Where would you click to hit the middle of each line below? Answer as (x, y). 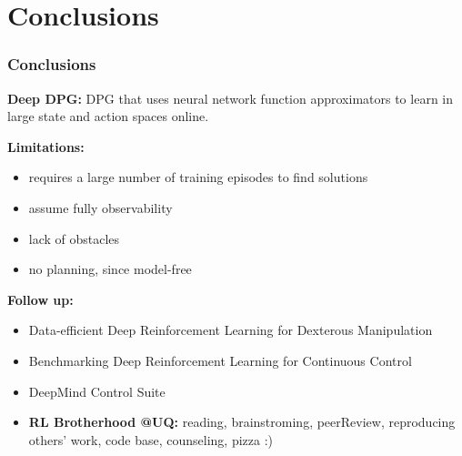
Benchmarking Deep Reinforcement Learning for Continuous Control (220, 360)
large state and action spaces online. (108, 116)
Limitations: (46, 146)
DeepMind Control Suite (97, 391)
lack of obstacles (74, 238)
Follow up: (40, 299)
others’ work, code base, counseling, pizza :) (151, 439)
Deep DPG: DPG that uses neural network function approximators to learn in (231, 98)
